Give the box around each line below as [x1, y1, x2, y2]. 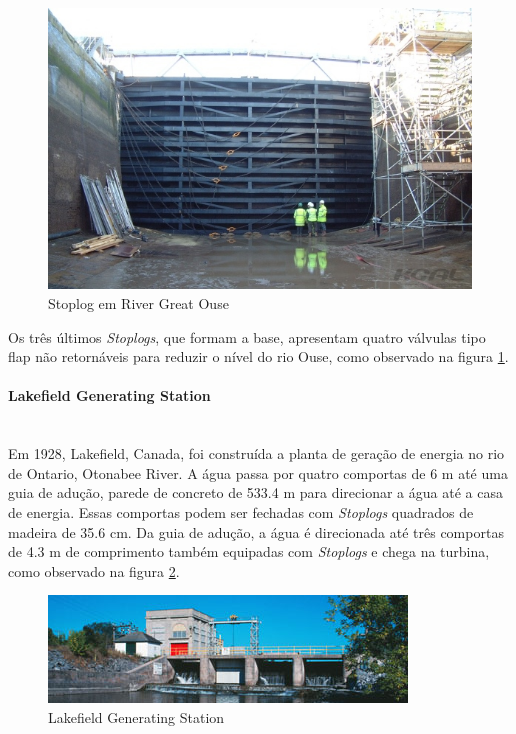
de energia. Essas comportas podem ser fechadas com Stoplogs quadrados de [8, 501, 474, 522]
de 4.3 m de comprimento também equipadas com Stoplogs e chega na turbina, [8, 541, 490, 562]
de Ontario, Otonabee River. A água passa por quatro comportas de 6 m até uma [8, 462, 508, 483]
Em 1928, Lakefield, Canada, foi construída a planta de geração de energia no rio [8, 443, 505, 464]
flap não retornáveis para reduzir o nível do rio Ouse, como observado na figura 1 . [8, 346, 509, 367]
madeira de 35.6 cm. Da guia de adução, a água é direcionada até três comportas [8, 521, 504, 542]
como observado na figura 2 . [8, 560, 180, 581]
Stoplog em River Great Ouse [48, 293, 229, 314]
